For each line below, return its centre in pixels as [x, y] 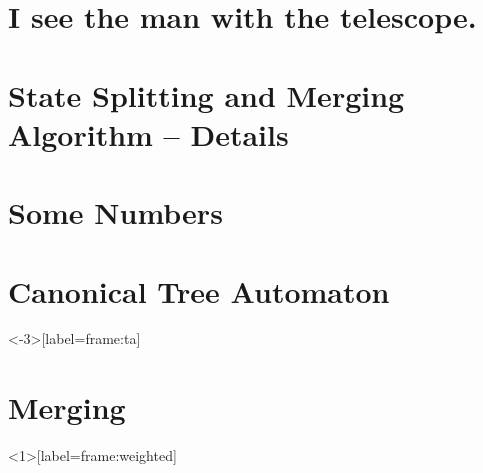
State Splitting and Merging [206, 94]
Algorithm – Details [148, 133]
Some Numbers [115, 212]
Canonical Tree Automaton [199, 290]
